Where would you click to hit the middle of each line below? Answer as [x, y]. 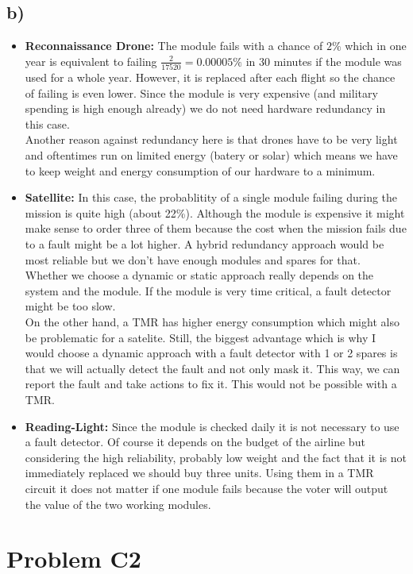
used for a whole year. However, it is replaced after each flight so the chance [210, 77]
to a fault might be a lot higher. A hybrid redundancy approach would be [205, 244]
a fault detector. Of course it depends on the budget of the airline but [195, 442]
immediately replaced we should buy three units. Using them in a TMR [199, 473]
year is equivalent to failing [91, 61]
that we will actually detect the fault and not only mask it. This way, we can [212, 368]
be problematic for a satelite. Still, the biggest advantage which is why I [201, 337]
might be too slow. [70, 306]
